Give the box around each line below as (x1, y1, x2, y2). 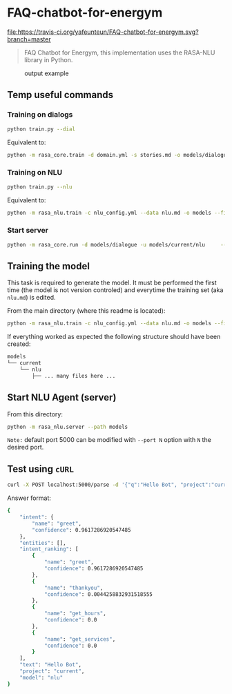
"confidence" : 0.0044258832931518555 (43, 590, 153, 598)
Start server (7, 226, 48, 235)
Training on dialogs (7, 110, 73, 119)
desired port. (7, 443, 44, 452)
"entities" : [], (19, 539, 67, 546)
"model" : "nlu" (19, 674, 64, 681)
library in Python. (23, 55, 73, 64)
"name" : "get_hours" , (43, 610, 107, 617)
